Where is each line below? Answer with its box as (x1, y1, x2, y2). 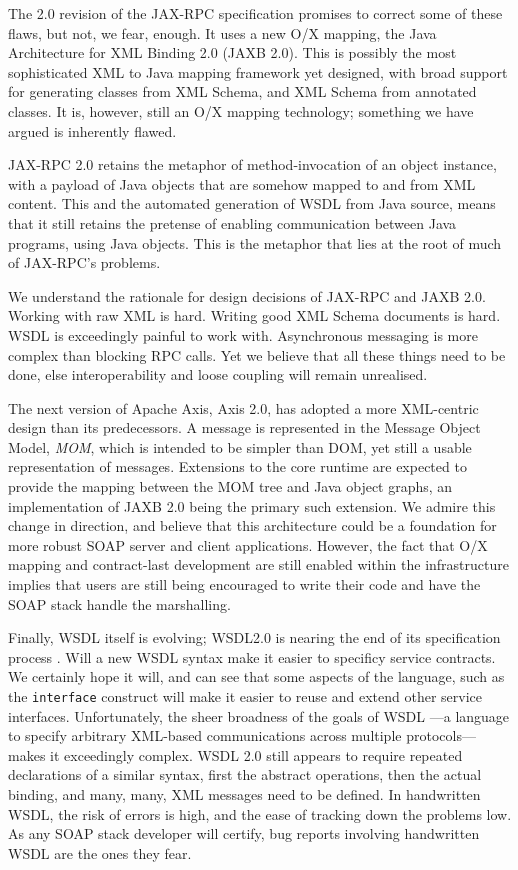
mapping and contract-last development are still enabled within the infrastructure (8, 554, 509, 575)
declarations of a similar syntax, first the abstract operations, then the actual (8, 764, 482, 785)
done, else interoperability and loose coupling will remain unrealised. (8, 364, 428, 385)
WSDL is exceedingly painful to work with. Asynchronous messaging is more (8, 324, 478, 345)
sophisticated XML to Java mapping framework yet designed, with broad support (8, 61, 508, 82)
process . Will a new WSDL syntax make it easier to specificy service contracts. (8, 646, 496, 667)
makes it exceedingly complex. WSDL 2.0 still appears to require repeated (8, 744, 463, 765)
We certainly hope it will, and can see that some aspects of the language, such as (8, 666, 505, 687)
